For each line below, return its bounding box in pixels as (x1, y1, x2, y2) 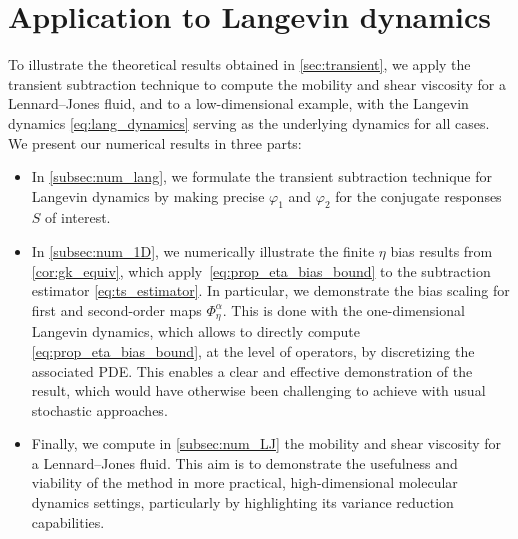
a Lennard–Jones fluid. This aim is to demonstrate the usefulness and (31, 452, 458, 473)
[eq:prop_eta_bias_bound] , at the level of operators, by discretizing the (31, 340, 475, 361)
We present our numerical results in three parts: (8, 132, 302, 153)
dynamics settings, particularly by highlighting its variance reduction (31, 492, 454, 513)
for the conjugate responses (335, 185, 502, 206)
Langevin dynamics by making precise (31, 185, 265, 206)
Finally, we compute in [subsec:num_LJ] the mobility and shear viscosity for (31, 433, 502, 454)
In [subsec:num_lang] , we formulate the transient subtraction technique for (31, 166, 492, 187)
